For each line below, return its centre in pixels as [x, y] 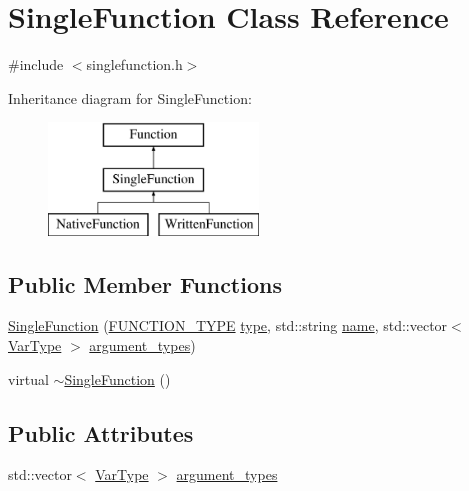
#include [36, 64]
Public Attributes [101, 432]
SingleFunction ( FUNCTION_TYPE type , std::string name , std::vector [228, 325]
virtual [28, 378]
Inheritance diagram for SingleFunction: [130, 97]
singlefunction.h [134, 64]
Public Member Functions [145, 283]
